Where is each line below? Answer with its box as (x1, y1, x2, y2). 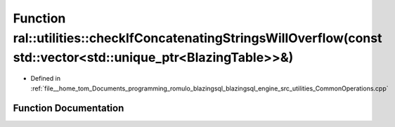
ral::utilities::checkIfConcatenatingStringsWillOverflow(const (13, 30, 382, 46)
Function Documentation (13, 102, 124, 114)
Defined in (30, 74, 61, 83)
